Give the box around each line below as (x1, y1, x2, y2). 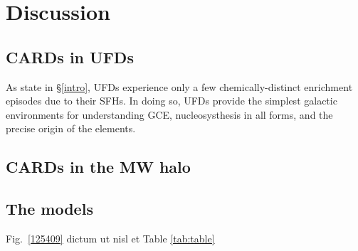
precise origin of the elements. (6, 121, 136, 136)
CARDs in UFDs (6, 46, 134, 68)
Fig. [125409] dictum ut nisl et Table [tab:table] (6, 230, 215, 245)
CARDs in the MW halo (6, 156, 191, 178)
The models (6, 198, 93, 220)
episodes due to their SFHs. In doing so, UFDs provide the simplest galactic (6, 93, 337, 108)
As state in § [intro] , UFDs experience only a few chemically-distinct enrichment (6, 79, 353, 94)
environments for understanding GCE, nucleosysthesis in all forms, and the (6, 107, 333, 122)
